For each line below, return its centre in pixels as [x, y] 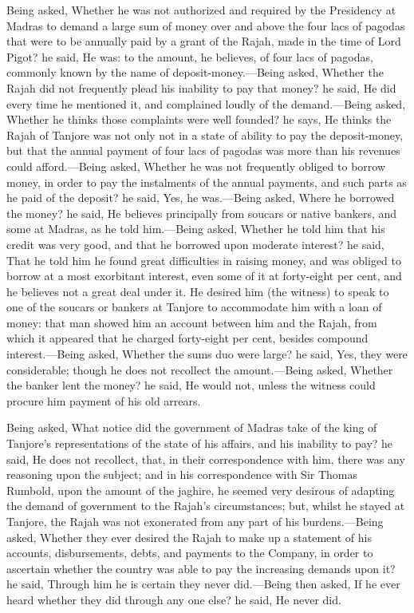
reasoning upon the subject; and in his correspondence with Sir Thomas [182, 475]
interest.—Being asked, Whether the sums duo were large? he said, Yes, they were [207, 354]
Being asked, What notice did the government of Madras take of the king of [192, 427]
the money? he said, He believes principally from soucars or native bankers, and [202, 213]
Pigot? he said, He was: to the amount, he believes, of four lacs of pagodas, [190, 56]
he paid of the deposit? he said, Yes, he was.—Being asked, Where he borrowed [201, 198]
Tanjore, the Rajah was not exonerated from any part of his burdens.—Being [195, 521]
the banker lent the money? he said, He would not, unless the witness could [191, 385]
